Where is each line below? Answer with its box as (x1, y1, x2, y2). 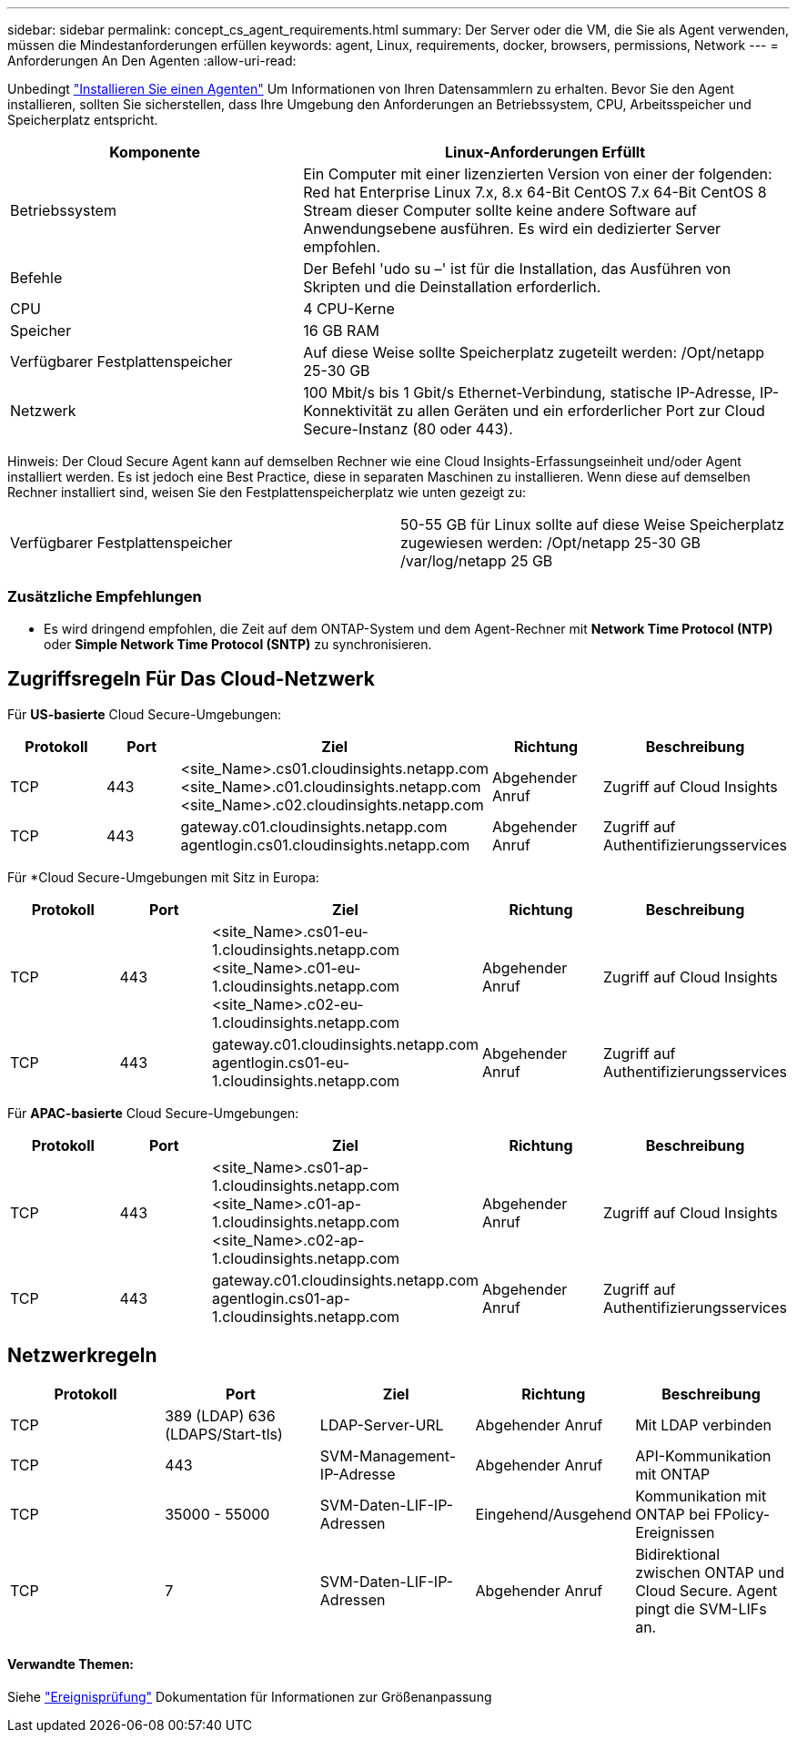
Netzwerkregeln (7, 1344, 157, 1368)
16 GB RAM (303, 321, 379, 340)
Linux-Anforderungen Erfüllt (445, 143, 646, 161)
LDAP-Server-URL (319, 1416, 444, 1435)
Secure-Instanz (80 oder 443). (303, 420, 513, 438)
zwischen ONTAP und (635, 1563, 784, 1582)
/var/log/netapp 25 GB (400, 552, 553, 570)
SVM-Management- (319, 1447, 457, 1466)
